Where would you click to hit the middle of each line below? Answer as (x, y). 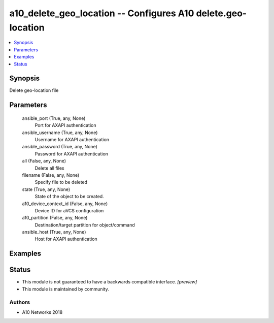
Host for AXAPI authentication (66, 239)
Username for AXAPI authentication (72, 139)
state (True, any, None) (46, 189)
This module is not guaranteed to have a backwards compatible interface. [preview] (110, 282)
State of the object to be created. (69, 197)
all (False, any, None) (44, 161)
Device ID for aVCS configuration (69, 210)
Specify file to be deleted (61, 182)
